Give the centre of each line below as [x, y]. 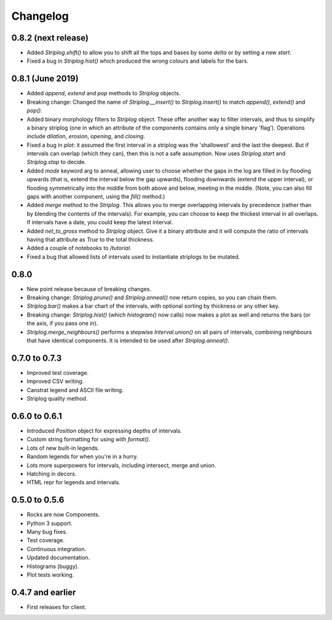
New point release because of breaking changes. [89, 289]
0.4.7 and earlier [44, 592]
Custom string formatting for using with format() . [89, 439]
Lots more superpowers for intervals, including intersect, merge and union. [121, 465]
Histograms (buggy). [53, 566]
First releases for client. [57, 607]
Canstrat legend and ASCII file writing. [75, 390]
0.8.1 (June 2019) [45, 79]
